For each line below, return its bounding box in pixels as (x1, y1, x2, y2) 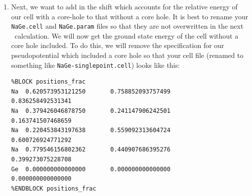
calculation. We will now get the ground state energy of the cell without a (14, 30, 239, 41)
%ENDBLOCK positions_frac (11, 185, 96, 192)
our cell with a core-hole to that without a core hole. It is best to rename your (11, 11, 249, 21)
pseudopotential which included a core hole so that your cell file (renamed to (11, 50, 244, 60)
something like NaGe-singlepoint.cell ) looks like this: (11, 59, 180, 70)
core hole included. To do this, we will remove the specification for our (11, 40, 224, 50)
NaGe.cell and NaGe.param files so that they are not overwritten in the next (11, 21, 244, 31)
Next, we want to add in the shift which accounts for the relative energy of (11, 1, 238, 11)
